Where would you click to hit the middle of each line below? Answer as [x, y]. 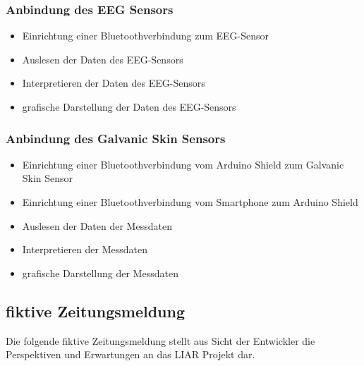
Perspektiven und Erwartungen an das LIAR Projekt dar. [131, 354]
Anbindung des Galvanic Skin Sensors [116, 138]
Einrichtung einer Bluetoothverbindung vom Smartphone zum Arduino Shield [190, 202]
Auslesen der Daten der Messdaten [97, 225]
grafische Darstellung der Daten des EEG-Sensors [129, 106]
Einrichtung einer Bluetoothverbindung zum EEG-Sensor [146, 36]
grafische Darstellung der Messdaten [100, 273]
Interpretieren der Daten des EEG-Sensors [114, 83]
